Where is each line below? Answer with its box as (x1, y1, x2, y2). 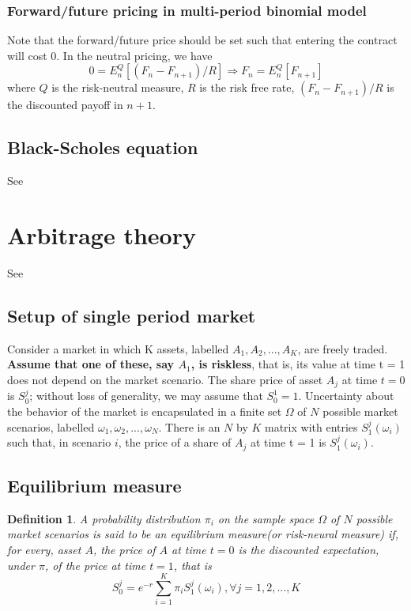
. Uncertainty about (298, 387, 394, 404)
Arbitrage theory (7, 218, 196, 251)
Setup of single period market (7, 303, 256, 327)
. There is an (158, 418, 221, 435)
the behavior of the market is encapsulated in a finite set (7, 402, 282, 419)
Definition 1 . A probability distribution (7, 510, 201, 526)
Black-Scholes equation (7, 135, 198, 160)
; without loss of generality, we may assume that (29, 387, 263, 404)
